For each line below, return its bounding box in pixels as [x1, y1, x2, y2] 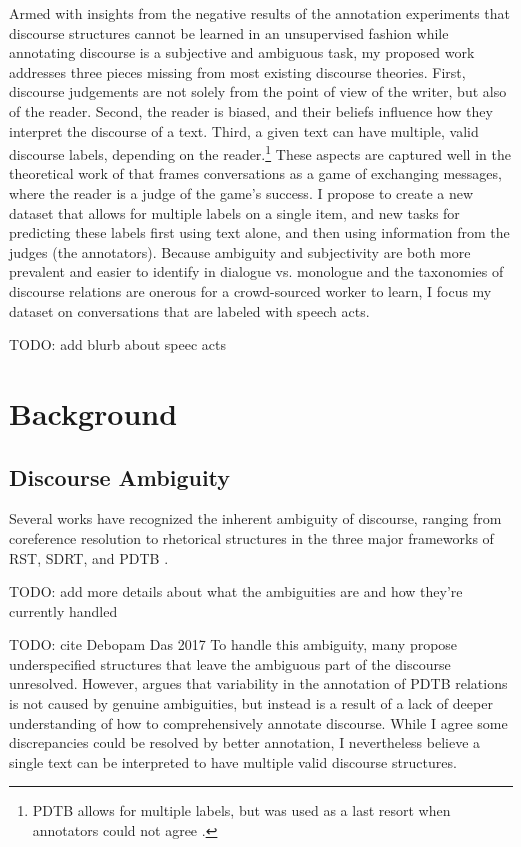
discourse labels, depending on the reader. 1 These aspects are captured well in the [9, 141, 511, 164]
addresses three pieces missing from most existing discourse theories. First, [9, 61, 466, 82]
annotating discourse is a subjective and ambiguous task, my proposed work [9, 42, 475, 63]
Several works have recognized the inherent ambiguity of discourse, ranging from [9, 508, 502, 529]
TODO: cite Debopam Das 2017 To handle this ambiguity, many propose [9, 634, 458, 655]
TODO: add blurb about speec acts [9, 334, 227, 355]
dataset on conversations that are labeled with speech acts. [9, 300, 370, 321]
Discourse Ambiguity [9, 461, 231, 492]
